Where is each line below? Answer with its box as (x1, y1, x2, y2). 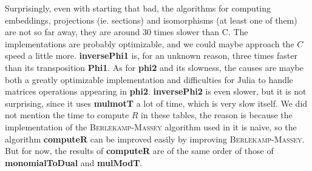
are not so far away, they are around (5, 25, 140, 38)
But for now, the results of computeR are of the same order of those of (5, 144, 274, 157)
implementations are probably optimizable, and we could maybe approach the (5, 37, 294, 50)
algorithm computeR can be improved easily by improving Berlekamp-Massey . (5, 132, 305, 145)
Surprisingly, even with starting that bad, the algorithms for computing (5, 2, 271, 14)
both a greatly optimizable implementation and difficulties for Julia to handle (5, 73, 293, 85)
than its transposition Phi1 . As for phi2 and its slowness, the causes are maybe (5, 61, 304, 73)
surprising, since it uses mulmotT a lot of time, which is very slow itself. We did (5, 96, 308, 109)
